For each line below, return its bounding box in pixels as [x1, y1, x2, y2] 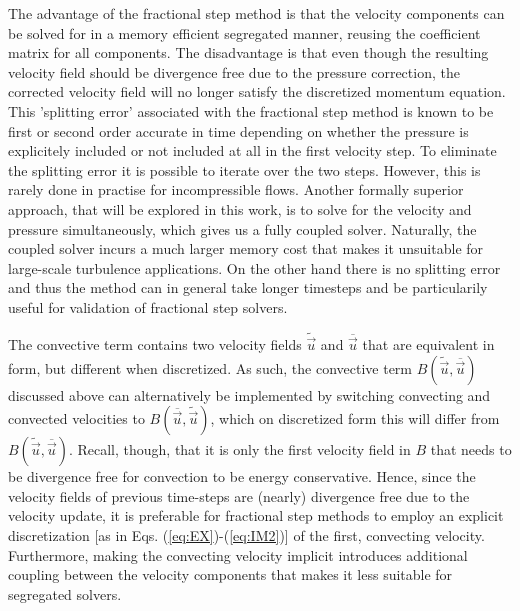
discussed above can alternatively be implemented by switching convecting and [8, 384, 491, 405]
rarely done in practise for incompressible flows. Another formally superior [8, 179, 464, 200]
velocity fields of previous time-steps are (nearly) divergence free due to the [8, 485, 470, 506]
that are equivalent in [362, 333, 495, 354]
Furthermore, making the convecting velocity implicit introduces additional [8, 544, 468, 565]
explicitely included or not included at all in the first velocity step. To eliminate [8, 140, 497, 161]
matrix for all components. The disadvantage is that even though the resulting [8, 42, 489, 63]
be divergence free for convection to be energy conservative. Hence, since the [8, 466, 476, 487]
